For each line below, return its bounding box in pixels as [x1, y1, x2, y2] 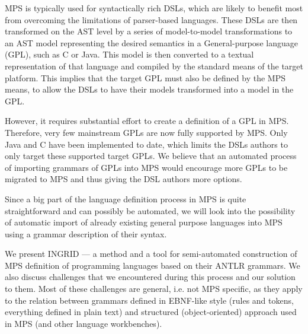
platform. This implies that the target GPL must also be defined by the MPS [5, 71, 285, 84]
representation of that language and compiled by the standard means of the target [5, 59, 304, 72]
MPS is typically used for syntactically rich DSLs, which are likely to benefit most [5, 2, 303, 14]
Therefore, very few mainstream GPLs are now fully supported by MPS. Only [5, 126, 288, 138]
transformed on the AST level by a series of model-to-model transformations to [5, 25, 293, 37]
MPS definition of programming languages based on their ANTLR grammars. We [5, 259, 300, 271]
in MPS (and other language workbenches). [5, 317, 162, 329]
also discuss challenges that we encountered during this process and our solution [5, 271, 296, 283]
